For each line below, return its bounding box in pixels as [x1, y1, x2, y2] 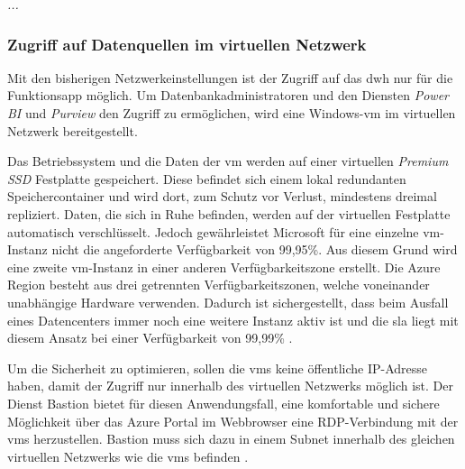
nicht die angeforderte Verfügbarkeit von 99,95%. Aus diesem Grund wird [51, 240, 458, 259]
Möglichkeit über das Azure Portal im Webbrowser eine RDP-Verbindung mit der [7, 411, 459, 430]
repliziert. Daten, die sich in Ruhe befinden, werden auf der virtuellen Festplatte [7, 204, 451, 223]
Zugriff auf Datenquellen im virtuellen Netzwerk [7, 32, 367, 55]
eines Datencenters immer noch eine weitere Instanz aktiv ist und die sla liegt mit [7, 310, 459, 329]
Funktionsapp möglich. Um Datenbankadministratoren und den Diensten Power [7, 86, 449, 105]
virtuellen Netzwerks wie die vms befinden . [7, 446, 249, 465]
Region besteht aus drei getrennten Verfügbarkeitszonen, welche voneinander [7, 275, 430, 294]
